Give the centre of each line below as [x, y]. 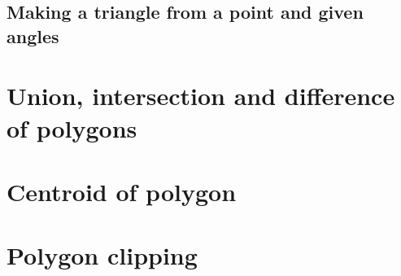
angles [33, 35]
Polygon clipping [102, 255]
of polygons [72, 127]
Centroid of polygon [122, 191]
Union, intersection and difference [201, 96]
